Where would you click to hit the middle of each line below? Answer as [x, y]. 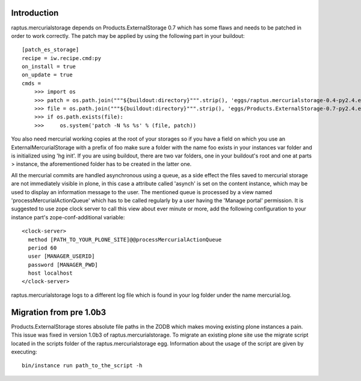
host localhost [50, 273]
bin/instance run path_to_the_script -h [82, 366]
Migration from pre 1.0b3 [59, 312]
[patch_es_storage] [51, 50]
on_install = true [49, 67]
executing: [24, 352]
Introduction [35, 13]
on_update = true [47, 75]
